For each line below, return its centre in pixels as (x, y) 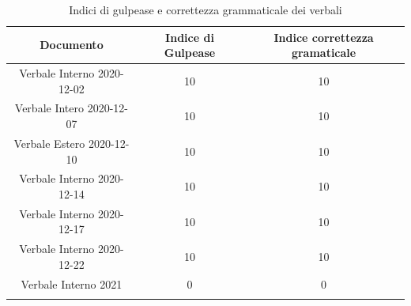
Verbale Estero (49, 143)
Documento (72, 45)
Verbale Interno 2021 (72, 283)
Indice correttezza (324, 37)
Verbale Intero (49, 108)
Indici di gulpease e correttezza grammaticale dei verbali (205, 9)
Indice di (190, 37)
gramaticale (324, 53)
